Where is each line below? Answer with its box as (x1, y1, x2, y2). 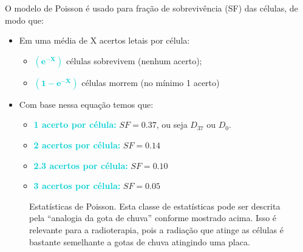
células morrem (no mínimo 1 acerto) (81, 76, 220, 88)
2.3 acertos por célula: (33, 159, 128, 171)
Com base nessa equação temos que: (19, 98, 154, 110)
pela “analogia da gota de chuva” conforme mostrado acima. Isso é (29, 211, 277, 224)
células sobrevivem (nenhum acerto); (66, 54, 202, 67)
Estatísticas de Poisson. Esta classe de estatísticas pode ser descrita (29, 199, 281, 212)
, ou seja (156, 118, 188, 131)
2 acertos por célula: (33, 138, 121, 151)
